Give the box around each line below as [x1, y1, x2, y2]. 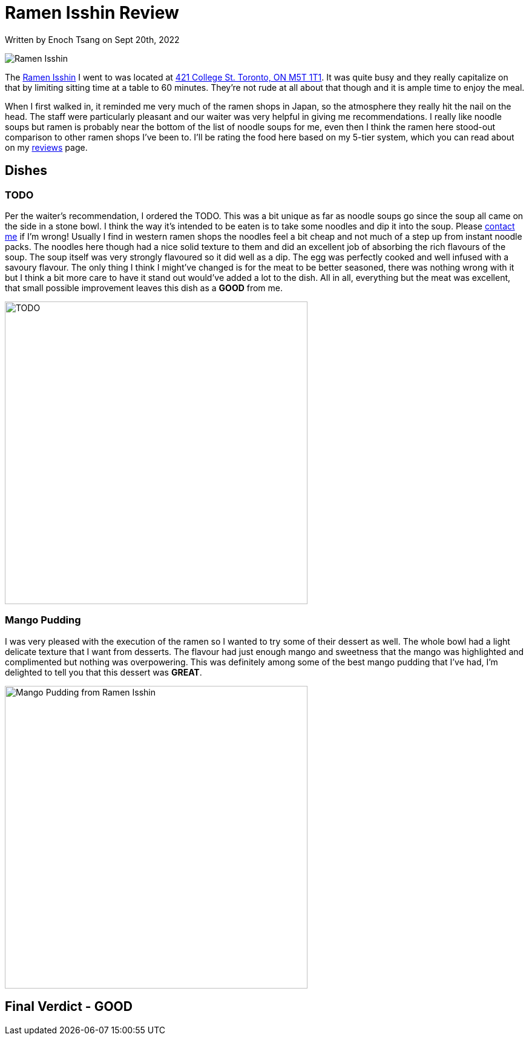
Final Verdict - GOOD [5, 999, 133, 1015]
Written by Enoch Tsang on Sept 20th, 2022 [5, 34, 180, 45]
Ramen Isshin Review [5, 2, 179, 23]
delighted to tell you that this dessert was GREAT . [5, 666, 202, 677]
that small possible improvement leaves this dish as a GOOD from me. [5, 282, 283, 293]
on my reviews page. [5, 142, 88, 153]
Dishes [5, 163, 47, 179]
